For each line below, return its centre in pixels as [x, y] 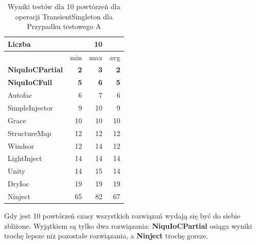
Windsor [21, 145]
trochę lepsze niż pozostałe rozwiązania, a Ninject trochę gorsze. [106, 236]
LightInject [25, 158]
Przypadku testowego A [64, 26]
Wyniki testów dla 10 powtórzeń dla [64, 6]
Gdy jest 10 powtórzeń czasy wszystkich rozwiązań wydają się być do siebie [122, 215]
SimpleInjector [30, 107]
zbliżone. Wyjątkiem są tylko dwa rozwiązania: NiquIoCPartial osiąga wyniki [128, 225]
